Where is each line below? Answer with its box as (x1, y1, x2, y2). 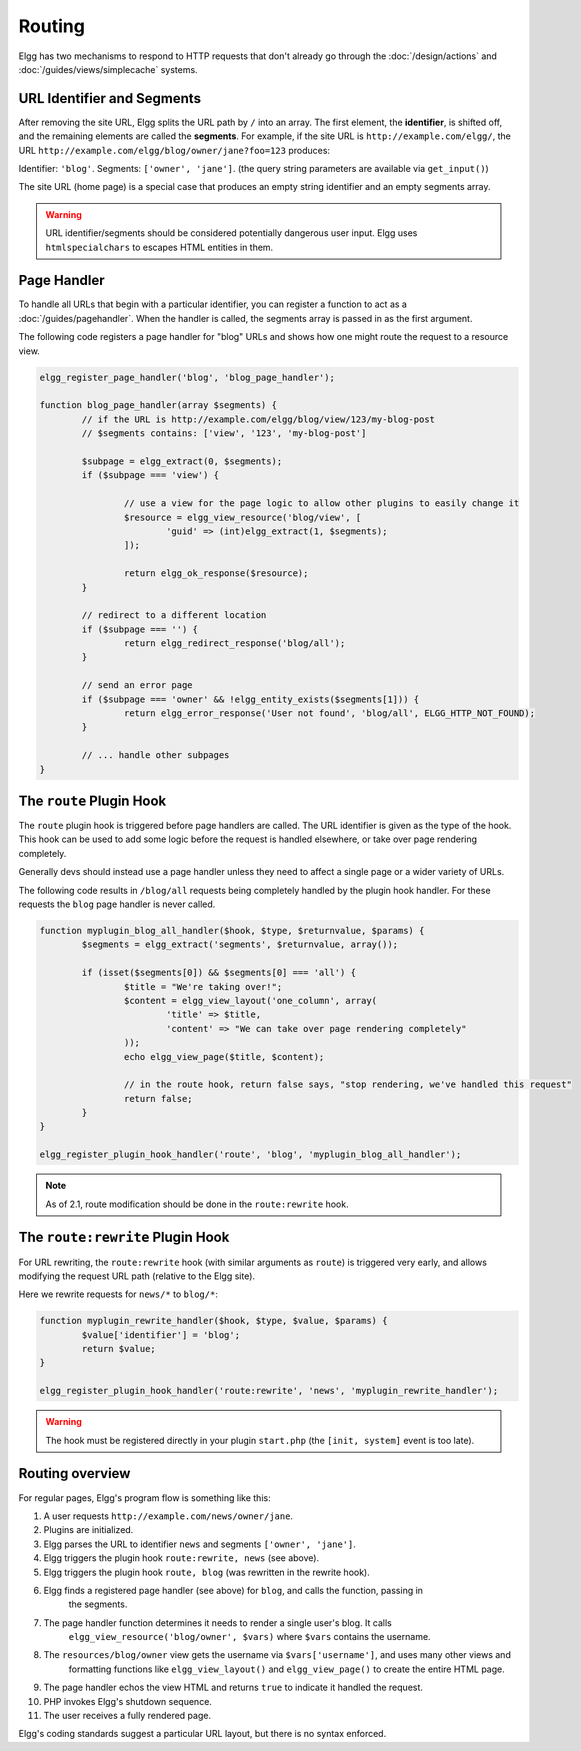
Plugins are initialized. (43, 1524, 134, 1536)
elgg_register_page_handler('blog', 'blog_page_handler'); (39, 371, 335, 383)
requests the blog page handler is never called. (18, 898, 216, 910)
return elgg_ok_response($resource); (123, 568, 309, 579)
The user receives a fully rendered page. (43, 1710, 212, 1722)
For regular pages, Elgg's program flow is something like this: (18, 1491, 271, 1504)
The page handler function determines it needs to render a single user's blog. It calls (43, 1616, 392, 1629)
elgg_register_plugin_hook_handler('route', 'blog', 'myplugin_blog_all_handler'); (39, 1149, 462, 1160)
